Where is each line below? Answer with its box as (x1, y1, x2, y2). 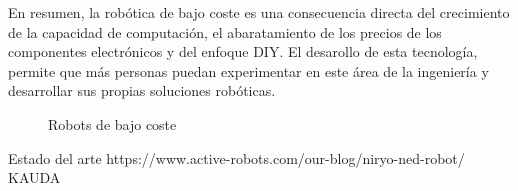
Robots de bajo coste (48, 113, 177, 134)
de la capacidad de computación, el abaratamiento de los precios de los (8, 21, 442, 42)
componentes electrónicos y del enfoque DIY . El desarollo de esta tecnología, (8, 41, 478, 62)
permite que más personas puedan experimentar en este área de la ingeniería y (8, 60, 489, 81)
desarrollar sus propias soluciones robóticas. (8, 80, 276, 101)
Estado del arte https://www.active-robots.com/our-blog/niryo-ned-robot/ (8, 147, 465, 168)
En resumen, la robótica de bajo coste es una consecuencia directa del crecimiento (8, 2, 510, 22)
